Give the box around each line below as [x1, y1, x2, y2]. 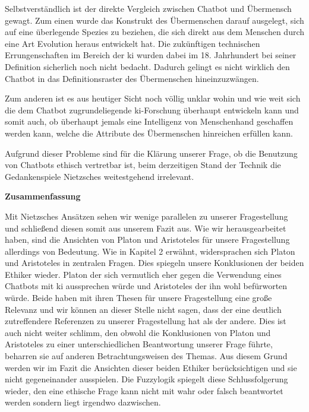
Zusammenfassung [5, 190, 81, 202]
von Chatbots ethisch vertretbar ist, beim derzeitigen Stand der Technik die [5, 159, 281, 171]
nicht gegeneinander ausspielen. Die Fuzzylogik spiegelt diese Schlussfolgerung [5, 373, 288, 385]
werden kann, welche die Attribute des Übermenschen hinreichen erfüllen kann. [5, 126, 293, 139]
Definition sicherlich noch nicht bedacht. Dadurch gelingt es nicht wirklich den [5, 60, 290, 72]
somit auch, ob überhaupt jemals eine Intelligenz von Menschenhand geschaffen [5, 115, 294, 128]
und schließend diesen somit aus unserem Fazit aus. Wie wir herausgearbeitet [5, 221, 286, 234]
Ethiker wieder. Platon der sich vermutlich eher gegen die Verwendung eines [5, 268, 282, 280]
